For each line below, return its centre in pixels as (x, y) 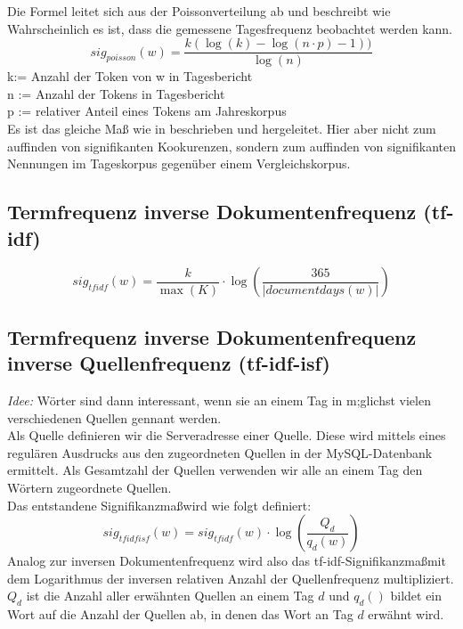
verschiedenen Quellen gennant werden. (114, 417)
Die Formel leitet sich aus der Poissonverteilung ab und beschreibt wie (199, 11)
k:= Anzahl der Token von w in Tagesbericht (130, 76)
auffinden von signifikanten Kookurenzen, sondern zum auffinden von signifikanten (231, 146)
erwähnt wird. (406, 614)
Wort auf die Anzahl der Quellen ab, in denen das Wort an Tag (180, 614)
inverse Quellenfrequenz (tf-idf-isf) (169, 363)
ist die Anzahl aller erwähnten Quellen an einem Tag (170, 596)
